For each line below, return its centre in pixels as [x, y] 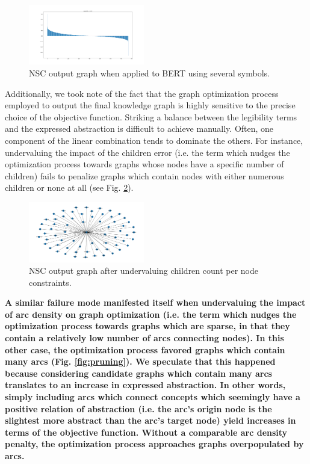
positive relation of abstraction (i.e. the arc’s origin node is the [138, 408]
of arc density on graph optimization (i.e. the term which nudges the [151, 314]
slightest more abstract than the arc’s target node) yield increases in [150, 420]
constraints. [50, 282]
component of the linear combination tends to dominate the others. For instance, [154, 141]
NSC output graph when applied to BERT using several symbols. [149, 73]
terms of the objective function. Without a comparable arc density [146, 432]
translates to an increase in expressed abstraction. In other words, [145, 385]
